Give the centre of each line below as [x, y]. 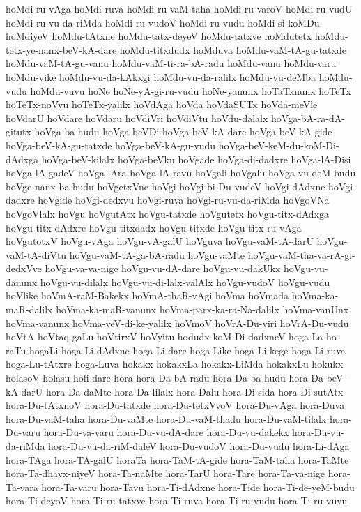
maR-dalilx [29, 309]
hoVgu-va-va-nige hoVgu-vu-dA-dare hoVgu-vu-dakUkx [163, 268]
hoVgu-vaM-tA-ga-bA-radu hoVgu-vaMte [157, 254]
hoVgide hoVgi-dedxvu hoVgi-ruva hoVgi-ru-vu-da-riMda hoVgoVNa [184, 200]
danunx [22, 281]
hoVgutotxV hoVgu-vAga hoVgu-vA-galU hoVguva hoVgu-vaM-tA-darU [160, 241]
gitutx [18, 131]
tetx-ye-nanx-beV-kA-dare [61, 49]
